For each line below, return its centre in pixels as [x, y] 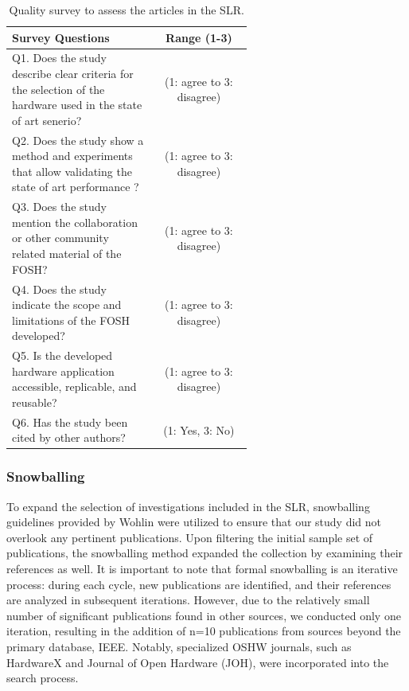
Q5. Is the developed [62, 355]
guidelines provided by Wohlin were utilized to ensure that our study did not [194, 522]
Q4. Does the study [59, 289]
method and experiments [72, 156]
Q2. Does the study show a [78, 140]
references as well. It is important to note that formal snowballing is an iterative [202, 569]
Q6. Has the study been [70, 422]
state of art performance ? [76, 187]
